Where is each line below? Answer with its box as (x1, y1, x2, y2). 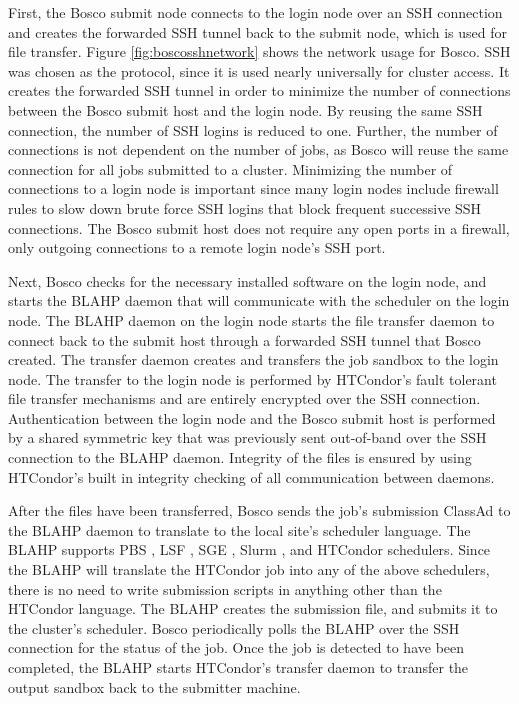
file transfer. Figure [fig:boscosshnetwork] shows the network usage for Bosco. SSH (8, 41, 511, 62)
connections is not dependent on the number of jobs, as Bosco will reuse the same (8, 139, 509, 160)
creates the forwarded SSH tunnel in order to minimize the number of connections (8, 80, 511, 101)
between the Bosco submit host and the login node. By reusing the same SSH (8, 99, 483, 120)
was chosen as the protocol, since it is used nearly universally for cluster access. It (8, 60, 510, 81)
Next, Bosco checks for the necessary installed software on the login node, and (8, 270, 487, 291)
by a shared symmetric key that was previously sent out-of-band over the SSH (8, 427, 487, 448)
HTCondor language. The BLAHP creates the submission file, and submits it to (8, 598, 498, 619)
